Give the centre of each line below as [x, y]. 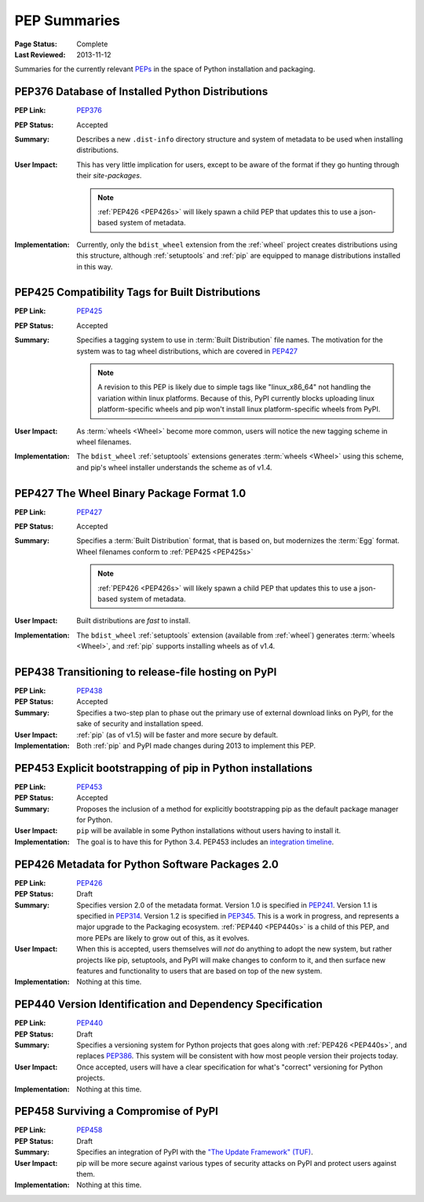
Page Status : [36, 44]
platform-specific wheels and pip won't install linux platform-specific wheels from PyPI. [239, 409]
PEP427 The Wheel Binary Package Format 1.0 [130, 493]
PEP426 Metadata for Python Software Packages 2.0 [146, 864]
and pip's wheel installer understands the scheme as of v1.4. [174, 467]
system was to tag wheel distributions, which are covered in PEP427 [187, 351]
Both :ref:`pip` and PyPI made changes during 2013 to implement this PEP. [196, 746]
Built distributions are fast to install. [133, 621]
